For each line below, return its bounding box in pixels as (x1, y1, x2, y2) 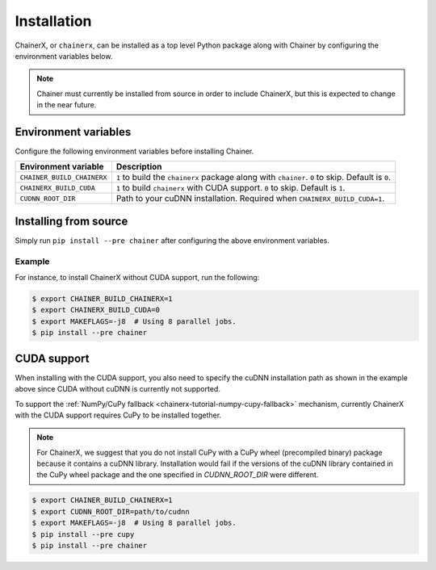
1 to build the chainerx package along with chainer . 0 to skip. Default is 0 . (115, 172, 392, 183)
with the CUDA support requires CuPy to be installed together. (15, 410, 222, 420)
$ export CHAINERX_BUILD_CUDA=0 (31, 305, 161, 315)
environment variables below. (15, 51, 113, 61)
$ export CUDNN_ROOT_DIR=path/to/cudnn (31, 507, 190, 516)
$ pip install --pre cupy (31, 530, 135, 539)
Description (115, 161, 162, 173)
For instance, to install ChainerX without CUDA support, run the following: (15, 273, 260, 283)
